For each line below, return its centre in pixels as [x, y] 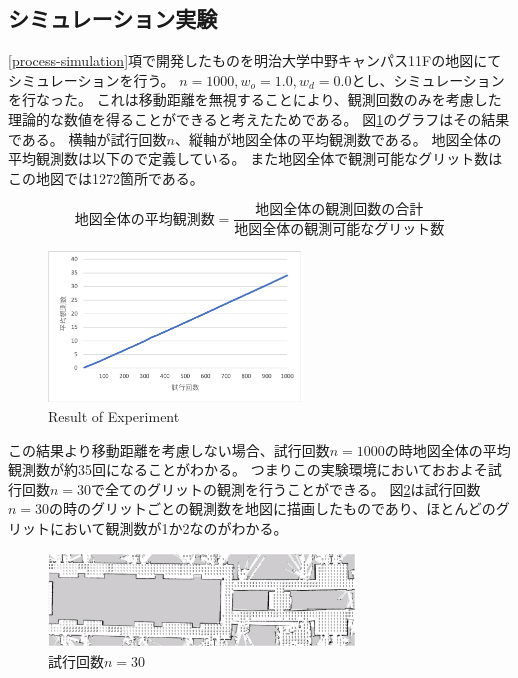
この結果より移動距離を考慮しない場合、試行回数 [169, 449]
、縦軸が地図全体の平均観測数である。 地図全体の [338, 138]
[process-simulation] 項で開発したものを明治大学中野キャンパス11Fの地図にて [255, 60]
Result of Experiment [114, 416]
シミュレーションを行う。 [91, 79]
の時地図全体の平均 [447, 449]
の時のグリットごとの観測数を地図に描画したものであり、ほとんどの [272, 508]
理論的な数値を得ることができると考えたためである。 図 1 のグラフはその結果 [259, 118]
